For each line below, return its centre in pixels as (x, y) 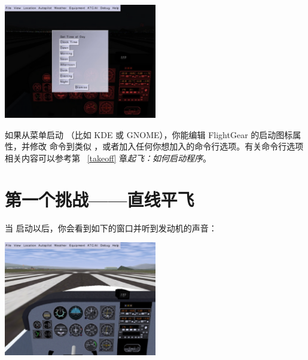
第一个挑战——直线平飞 (100, 199)
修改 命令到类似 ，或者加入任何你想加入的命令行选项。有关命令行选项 (167, 146)
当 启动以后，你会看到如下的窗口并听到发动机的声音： (111, 228)
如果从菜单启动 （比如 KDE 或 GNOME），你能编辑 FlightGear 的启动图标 (149, 134)
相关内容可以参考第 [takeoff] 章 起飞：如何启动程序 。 (108, 158)
